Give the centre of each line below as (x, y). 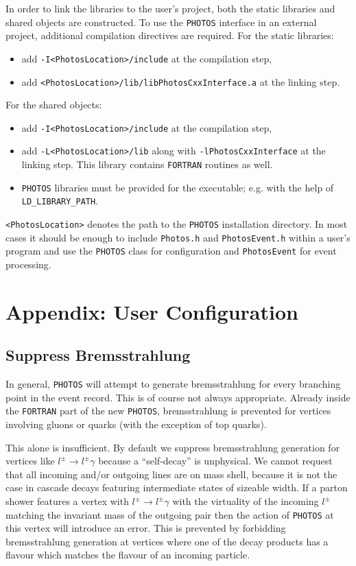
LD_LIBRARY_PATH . (60, 201)
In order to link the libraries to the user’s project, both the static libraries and (170, 8)
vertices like (30, 461)
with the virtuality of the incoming (246, 501)
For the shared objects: (54, 105)
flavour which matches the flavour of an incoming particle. (128, 555)
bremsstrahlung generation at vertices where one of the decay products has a (167, 541)
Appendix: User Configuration (152, 311)
